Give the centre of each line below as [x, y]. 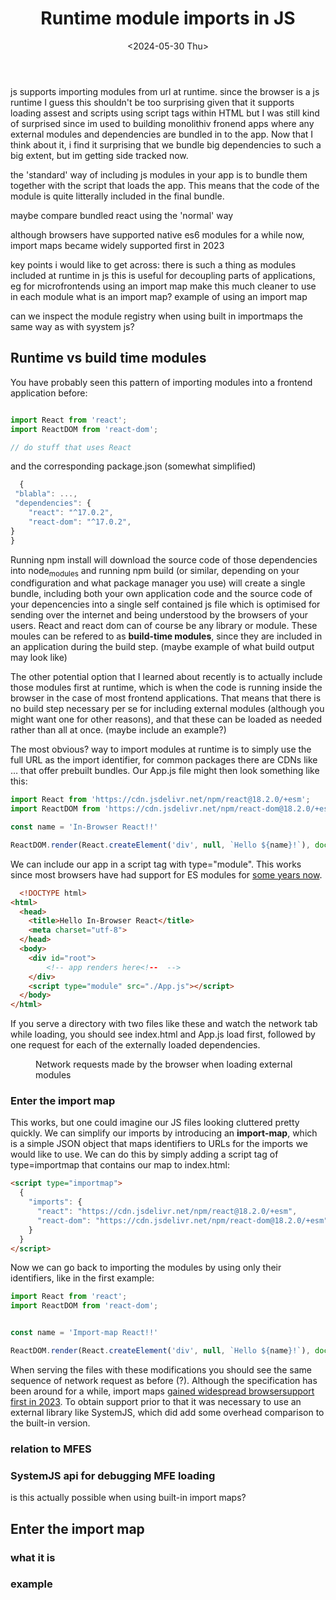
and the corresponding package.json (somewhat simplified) [133, 466]
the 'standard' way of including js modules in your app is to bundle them [159, 174]
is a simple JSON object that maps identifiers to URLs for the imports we [159, 1144]
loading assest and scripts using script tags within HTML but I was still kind [165, 113]
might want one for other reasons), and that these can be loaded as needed [166, 719]
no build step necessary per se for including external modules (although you [167, 709]
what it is [33, 1557]
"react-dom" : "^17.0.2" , [80, 522]
